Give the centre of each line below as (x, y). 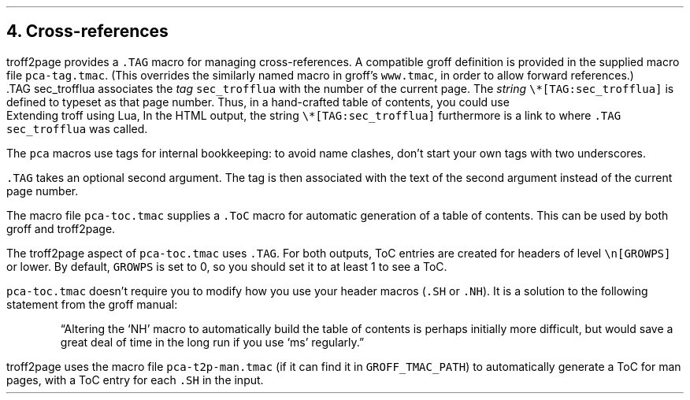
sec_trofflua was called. (77, 128)
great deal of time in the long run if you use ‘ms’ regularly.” (212, 342)
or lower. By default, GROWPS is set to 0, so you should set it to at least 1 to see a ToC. (227, 266)
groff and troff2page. (61, 228)
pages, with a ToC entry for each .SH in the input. (135, 380)
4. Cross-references (87, 31)
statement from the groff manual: (92, 304)
